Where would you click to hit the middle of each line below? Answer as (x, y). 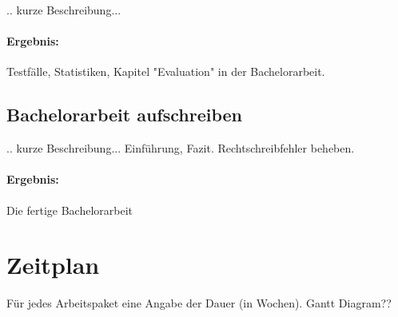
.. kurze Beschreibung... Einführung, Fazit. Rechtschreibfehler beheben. (181, 148)
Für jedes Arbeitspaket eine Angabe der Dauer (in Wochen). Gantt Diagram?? (199, 303)
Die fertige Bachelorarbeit (70, 210)
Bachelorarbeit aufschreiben (125, 115)
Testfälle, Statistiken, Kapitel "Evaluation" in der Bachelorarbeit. (166, 71)
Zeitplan (53, 265)
